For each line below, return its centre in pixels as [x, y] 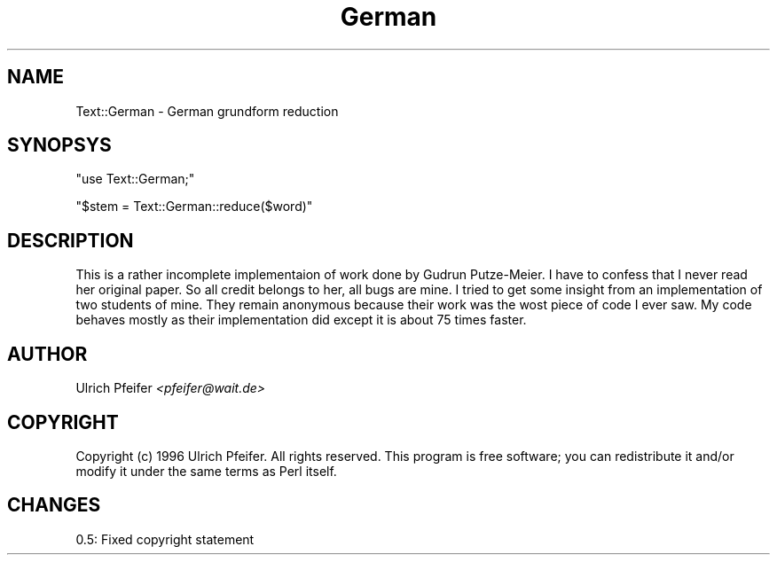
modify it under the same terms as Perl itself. [206, 471]
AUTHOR [47, 354]
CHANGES [54, 505]
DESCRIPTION [71, 240]
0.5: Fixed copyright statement [165, 539]
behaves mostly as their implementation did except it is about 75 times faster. [301, 320]
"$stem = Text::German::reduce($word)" [194, 207]
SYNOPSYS [59, 145]
